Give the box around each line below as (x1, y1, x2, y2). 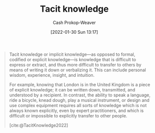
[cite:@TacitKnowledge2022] (9, 122, 68, 128)
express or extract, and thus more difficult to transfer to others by (9, 62, 142, 67)
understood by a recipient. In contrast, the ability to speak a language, (9, 92, 151, 98)
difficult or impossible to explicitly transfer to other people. (9, 112, 128, 118)
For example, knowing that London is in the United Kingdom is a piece (9, 82, 150, 88)
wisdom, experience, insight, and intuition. (9, 72, 95, 78)
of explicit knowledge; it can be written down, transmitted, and (9, 87, 135, 92)
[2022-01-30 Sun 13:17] (50, 29, 98, 35)
